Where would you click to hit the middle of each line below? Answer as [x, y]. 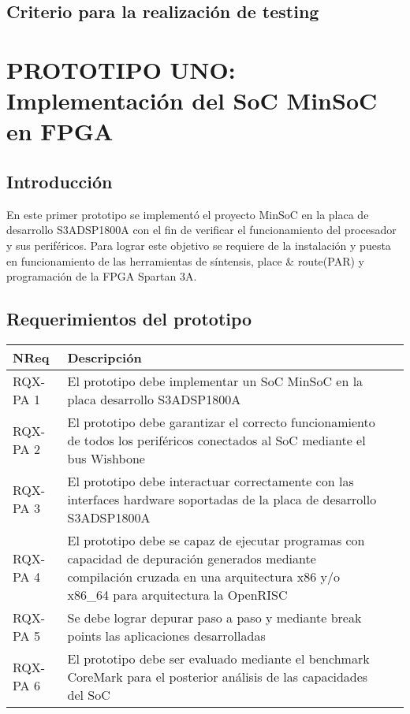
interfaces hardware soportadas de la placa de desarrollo [222, 499]
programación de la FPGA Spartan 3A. [102, 276]
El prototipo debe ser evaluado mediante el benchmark [218, 658]
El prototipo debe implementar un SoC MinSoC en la [215, 381]
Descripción [104, 357]
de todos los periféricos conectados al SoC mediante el [216, 440]
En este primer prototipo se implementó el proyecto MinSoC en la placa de [188, 214]
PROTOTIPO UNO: [121, 69]
